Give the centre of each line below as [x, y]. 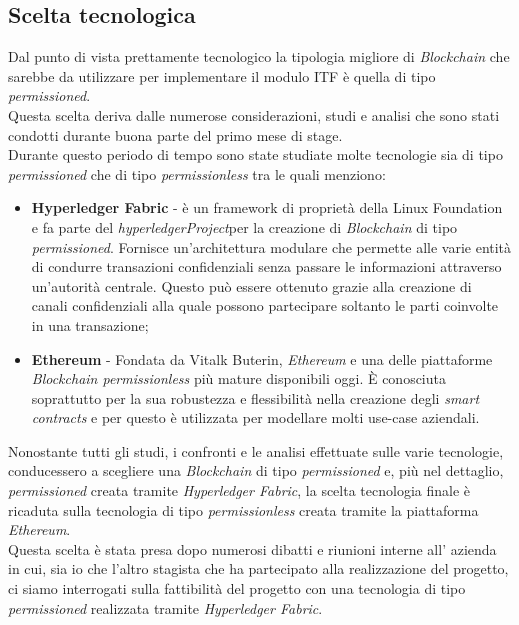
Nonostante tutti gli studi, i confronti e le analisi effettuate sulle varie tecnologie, [256, 450]
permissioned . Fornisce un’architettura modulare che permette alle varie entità [271, 246]
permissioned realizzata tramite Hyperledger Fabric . [165, 607]
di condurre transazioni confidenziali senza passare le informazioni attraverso [266, 266]
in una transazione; [90, 324]
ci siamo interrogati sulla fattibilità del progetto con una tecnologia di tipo [237, 588]
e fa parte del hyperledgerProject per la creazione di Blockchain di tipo [244, 226]
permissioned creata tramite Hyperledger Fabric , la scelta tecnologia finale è [239, 490]
